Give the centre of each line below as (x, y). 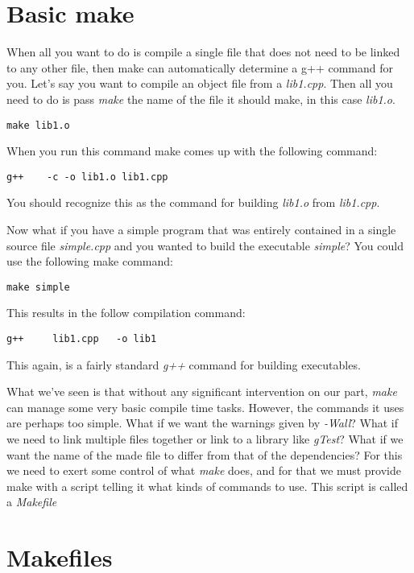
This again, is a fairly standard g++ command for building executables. (184, 364)
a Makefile (32, 502)
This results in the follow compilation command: (126, 313)
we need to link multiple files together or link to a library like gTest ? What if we (205, 439)
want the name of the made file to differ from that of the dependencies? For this (205, 454)
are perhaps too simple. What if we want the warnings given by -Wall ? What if (202, 423)
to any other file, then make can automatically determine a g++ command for (200, 67)
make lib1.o (38, 125)
